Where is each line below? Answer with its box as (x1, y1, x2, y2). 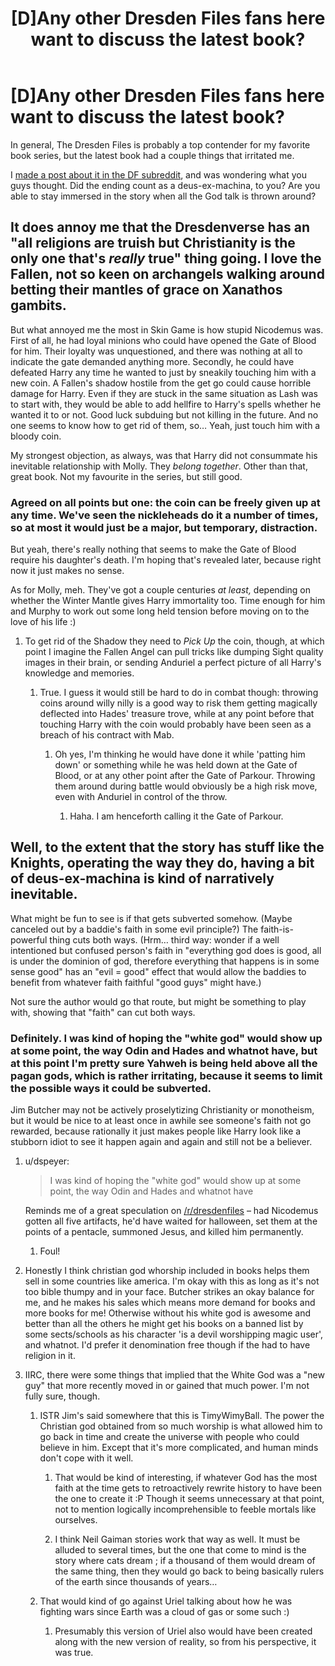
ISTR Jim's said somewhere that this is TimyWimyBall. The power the (39, 1410, 325, 1422)
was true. (54, 1647, 94, 1659)
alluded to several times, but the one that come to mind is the (54, 1544, 307, 1556)
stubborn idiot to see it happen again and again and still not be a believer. (10, 1136, 313, 1148)
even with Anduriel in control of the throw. (54, 791, 228, 803)
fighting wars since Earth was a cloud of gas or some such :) (39, 1606, 290, 1618)
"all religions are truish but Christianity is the (10, 235, 296, 252)
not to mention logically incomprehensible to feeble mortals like (54, 1503, 317, 1516)
